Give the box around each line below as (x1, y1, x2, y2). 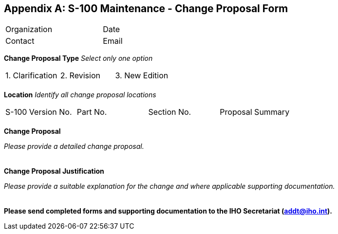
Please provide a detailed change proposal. (4, 142, 144, 151)
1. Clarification (5, 71, 57, 81)
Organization (5, 24, 53, 35)
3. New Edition (115, 71, 169, 81)
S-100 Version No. (5, 107, 72, 117)
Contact (5, 36, 35, 46)
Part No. (76, 107, 107, 117)
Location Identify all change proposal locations (4, 90, 156, 99)
